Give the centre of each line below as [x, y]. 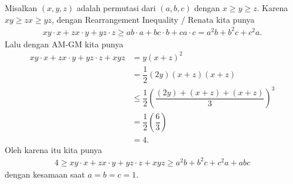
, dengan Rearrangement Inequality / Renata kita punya [153, 19]
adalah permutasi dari [116, 8]
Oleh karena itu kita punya [54, 149]
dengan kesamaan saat [45, 174]
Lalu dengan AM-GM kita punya [64, 44]
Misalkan [21, 8]
